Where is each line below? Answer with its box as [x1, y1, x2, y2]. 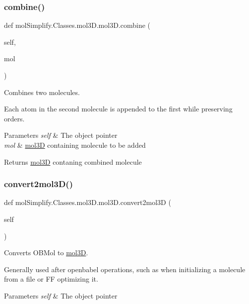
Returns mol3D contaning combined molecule [4, 156, 142, 167]
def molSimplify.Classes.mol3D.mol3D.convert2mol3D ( [4, 197, 171, 207]
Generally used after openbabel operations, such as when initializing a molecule [4, 264, 246, 274]
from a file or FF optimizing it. [4, 274, 98, 284]
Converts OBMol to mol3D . [4, 247, 88, 258]
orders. [4, 113, 25, 123]
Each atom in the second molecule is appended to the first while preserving [4, 103, 233, 114]
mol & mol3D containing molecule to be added [4, 139, 146, 150]
